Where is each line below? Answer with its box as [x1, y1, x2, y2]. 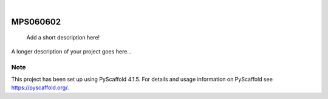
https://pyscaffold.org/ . [11, 84, 69, 91]
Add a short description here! [26, 34, 100, 41]
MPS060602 [11, 16, 61, 27]
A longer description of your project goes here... [11, 47, 132, 55]
